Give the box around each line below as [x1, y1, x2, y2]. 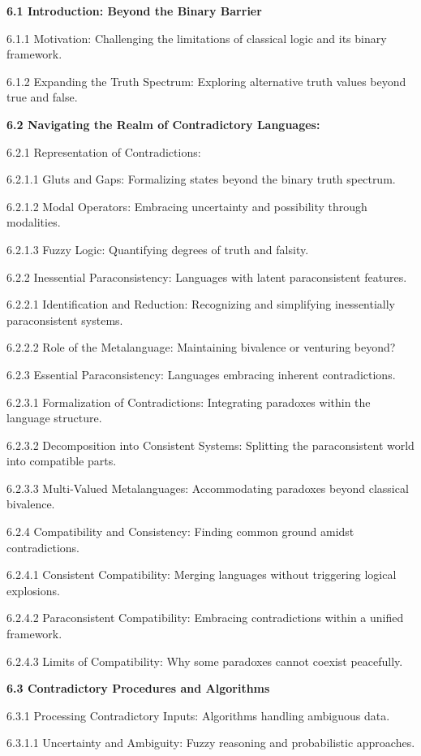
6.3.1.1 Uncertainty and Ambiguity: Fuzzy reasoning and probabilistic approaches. [6, 734, 415, 751]
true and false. [6, 89, 78, 106]
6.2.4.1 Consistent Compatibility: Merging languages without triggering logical [6, 566, 397, 583]
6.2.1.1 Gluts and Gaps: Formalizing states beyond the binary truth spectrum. [6, 171, 396, 188]
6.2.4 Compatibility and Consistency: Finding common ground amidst [6, 523, 354, 540]
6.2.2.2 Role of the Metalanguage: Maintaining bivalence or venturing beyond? [6, 339, 396, 356]
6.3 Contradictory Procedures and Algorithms [6, 680, 270, 697]
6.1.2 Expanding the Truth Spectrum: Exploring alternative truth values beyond [6, 72, 406, 89]
